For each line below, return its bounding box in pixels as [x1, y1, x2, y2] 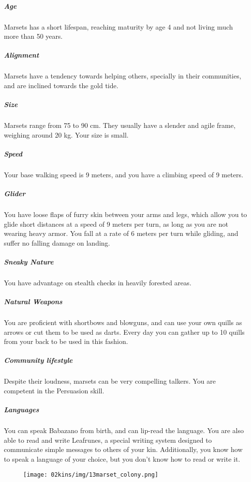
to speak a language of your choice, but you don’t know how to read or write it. [4, 453, 240, 464]
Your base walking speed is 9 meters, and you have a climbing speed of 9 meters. [4, 169, 243, 179]
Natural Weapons [4, 296, 62, 307]
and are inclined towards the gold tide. [4, 80, 118, 90]
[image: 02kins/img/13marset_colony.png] [23, 471, 159, 478]
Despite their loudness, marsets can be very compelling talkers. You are [4, 376, 216, 386]
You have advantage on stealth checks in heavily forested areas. [4, 277, 192, 287]
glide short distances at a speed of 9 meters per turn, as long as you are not [4, 218, 228, 229]
